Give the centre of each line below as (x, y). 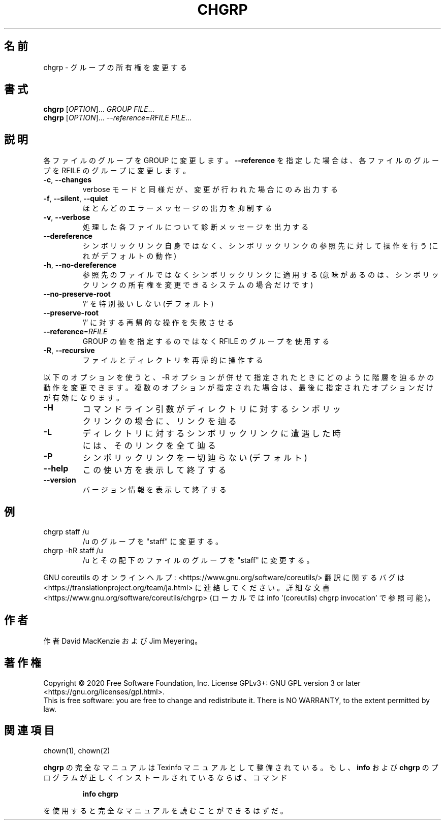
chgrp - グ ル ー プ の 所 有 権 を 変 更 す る (115, 67)
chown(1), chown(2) (77, 750)
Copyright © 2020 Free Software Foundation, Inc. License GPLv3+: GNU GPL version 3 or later (202, 683)
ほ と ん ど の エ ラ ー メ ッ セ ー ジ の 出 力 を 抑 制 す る (177, 208)
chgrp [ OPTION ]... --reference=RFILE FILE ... (118, 118)
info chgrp (100, 794)
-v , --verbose (67, 217)
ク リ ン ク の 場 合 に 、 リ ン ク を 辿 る (160, 421)
